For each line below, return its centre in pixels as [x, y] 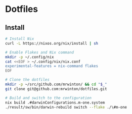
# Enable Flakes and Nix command [40, 52]
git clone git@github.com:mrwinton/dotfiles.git [56, 89]
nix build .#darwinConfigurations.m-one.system [55, 103]
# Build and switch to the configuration [48, 98]
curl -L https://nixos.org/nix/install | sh [52, 43]
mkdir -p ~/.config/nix [30, 57]
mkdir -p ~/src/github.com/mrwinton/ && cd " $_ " [56, 84]
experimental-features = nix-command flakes [52, 66]
